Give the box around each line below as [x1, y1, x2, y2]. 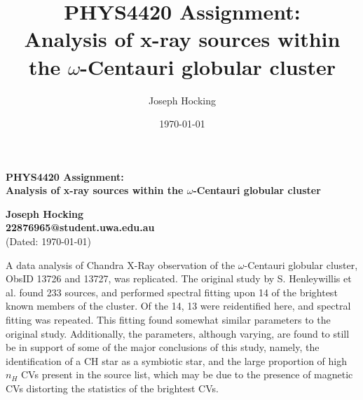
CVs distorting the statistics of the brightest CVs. [6, 381, 219, 395]
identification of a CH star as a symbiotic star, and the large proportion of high [6, 353, 348, 368]
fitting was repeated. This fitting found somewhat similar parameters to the [6, 312, 331, 327]
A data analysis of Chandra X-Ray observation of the [6, 257, 235, 272]
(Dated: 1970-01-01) [6, 234, 91, 249]
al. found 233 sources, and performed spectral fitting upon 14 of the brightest [6, 284, 338, 299]
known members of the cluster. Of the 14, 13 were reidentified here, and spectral [6, 298, 351, 313]
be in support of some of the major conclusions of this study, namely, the [6, 340, 320, 354]
